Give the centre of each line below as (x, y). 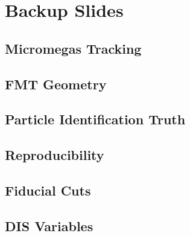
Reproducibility (55, 155)
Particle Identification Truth (95, 119)
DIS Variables (49, 225)
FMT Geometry (56, 84)
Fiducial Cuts (48, 190)
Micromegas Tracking (73, 48)
